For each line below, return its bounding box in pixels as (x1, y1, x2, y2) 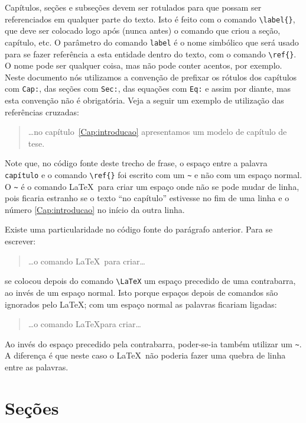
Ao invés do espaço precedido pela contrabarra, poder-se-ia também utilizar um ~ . (5, 337, 302, 350)
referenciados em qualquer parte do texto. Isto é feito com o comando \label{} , (5, 12, 295, 25)
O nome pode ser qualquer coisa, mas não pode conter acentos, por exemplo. (5, 59, 282, 72)
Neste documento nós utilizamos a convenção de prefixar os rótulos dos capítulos (5, 70, 297, 83)
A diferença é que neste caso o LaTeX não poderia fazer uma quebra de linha (5, 349, 286, 361)
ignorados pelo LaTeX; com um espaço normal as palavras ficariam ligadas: (5, 298, 277, 310)
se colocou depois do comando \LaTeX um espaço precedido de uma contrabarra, (5, 275, 296, 287)
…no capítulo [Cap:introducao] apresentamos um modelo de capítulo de (28, 125, 287, 138)
